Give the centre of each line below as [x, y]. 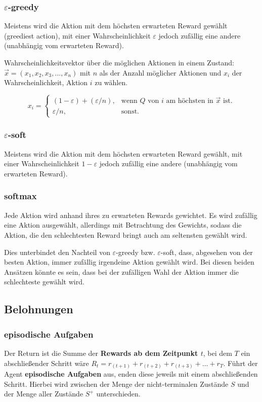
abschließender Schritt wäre [47, 363]
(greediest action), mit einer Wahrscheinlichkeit [77, 35]
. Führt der [241, 363]
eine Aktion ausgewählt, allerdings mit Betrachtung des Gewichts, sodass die [123, 225]
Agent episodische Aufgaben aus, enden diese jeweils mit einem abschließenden [131, 374]
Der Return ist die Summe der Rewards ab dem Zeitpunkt [101, 353]
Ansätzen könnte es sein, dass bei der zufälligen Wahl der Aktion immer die [122, 271]
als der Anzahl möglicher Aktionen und [160, 72]
